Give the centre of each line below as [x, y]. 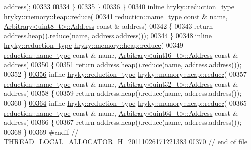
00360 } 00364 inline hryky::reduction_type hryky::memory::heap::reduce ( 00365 [125, 103]
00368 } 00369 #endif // [41, 132]
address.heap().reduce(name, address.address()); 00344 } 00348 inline [108, 35]
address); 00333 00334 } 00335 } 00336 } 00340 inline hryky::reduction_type [119, 6]
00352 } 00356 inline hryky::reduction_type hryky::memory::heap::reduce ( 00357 [125, 74]
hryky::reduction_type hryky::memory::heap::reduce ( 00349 [94, 45]
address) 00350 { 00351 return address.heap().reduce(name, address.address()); [123, 64]
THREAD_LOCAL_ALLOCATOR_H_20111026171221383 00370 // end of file [126, 141]
